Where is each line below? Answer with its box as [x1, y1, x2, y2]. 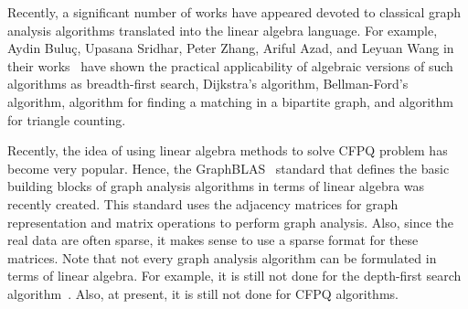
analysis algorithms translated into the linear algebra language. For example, [7, 20, 438, 39]
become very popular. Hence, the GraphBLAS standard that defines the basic [7, 158, 450, 177]
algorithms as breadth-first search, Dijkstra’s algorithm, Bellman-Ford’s [7, 74, 409, 93]
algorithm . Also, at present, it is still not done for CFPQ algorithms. [7, 283, 399, 303]
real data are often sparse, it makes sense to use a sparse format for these [7, 230, 419, 250]
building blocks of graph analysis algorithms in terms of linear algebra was [7, 176, 425, 196]
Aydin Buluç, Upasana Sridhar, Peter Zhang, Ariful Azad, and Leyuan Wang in [7, 38, 454, 58]
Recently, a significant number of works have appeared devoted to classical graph [7, 3, 462, 21]
